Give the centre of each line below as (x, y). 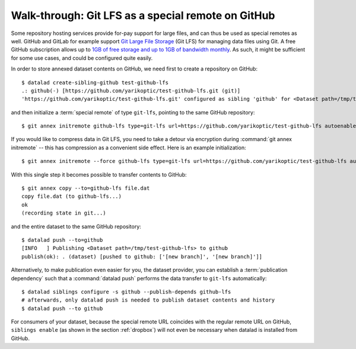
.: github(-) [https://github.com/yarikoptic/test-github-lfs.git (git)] (131, 91)
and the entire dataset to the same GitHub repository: (76, 226)
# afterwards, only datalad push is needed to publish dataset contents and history (148, 300)
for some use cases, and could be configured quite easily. (82, 58)
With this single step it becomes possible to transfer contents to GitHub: (99, 174)
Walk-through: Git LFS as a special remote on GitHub (143, 15)
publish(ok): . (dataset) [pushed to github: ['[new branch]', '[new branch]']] (142, 257)
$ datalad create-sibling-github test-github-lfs (95, 82)
